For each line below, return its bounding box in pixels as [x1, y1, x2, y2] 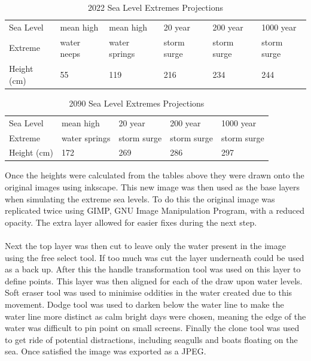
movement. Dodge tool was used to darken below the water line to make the [5, 298, 284, 310]
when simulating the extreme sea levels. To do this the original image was [5, 192, 275, 205]
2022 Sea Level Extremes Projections [88, 1, 223, 13]
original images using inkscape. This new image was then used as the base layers [5, 181, 300, 193]
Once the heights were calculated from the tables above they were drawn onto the [5, 169, 304, 181]
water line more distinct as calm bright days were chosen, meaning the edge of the [5, 310, 306, 322]
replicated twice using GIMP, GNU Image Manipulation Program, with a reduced [5, 204, 304, 217]
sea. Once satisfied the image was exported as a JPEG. [5, 345, 206, 357]
